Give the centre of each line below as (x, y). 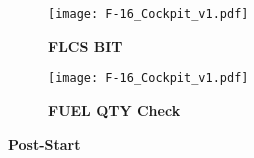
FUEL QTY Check (114, 109)
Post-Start (44, 143)
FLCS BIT (85, 45)
